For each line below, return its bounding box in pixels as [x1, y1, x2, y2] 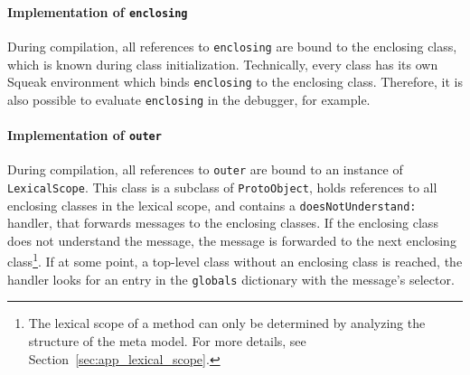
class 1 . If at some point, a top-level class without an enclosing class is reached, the [7, 249, 463, 271]
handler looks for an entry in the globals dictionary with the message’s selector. [7, 269, 455, 288]
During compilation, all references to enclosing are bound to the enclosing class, [7, 36, 457, 55]
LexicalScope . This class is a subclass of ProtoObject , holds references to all [7, 177, 437, 196]
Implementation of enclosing [7, 2, 188, 21]
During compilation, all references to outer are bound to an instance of [7, 160, 403, 179]
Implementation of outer [7, 126, 162, 145]
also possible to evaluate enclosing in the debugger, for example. [7, 89, 371, 108]
